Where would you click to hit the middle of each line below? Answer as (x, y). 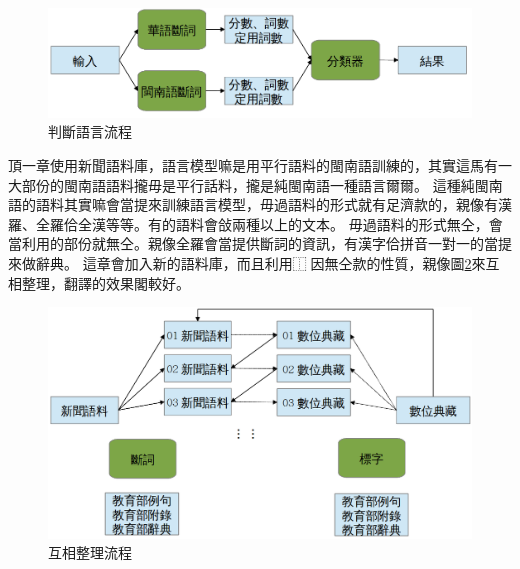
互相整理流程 (90, 552)
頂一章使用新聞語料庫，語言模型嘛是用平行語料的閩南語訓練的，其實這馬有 (253, 164)
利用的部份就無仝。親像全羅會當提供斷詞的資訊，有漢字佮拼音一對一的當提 (266, 243)
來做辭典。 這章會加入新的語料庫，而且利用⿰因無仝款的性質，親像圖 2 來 (247, 262)
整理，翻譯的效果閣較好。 (105, 282)
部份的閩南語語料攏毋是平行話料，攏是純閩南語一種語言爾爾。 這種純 (248, 184)
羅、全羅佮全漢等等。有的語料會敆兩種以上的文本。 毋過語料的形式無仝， (248, 223)
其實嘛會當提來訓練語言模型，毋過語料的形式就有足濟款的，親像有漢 (287, 204)
